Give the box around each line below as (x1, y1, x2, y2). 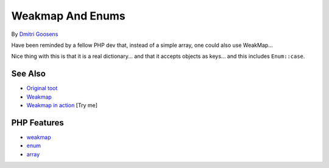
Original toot (26, 85, 58, 92)
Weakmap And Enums (11, 9, 126, 23)
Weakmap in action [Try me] (26, 102, 97, 109)
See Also (11, 69, 46, 79)
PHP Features (11, 117, 64, 128)
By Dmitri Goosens (11, 30, 58, 38)
